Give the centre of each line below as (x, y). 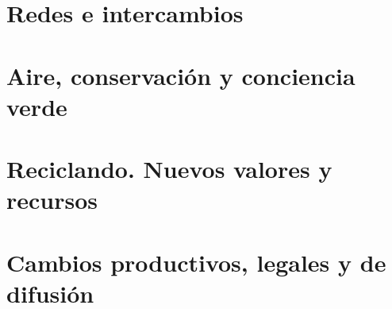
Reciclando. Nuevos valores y (169, 169)
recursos (52, 200)
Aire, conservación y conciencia (181, 75)
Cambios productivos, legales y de (196, 262)
